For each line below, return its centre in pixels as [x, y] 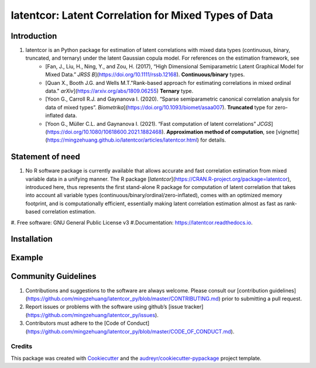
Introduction [34, 36]
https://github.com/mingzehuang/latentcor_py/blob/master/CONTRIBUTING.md [123, 298]
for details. [213, 140]
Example [27, 258]
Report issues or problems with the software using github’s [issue [104, 307]
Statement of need [45, 157]
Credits [21, 346]
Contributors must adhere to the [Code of [75, 323]
